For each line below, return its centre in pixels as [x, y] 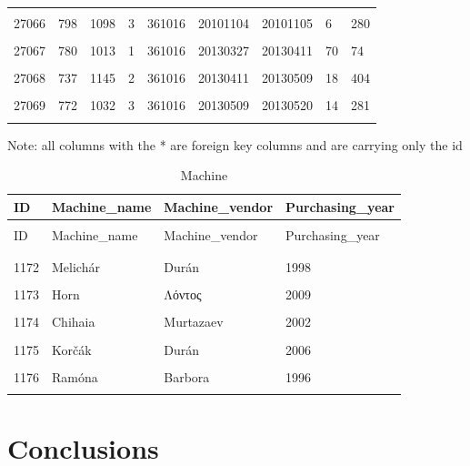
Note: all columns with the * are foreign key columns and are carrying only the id [235, 144]
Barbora [187, 376]
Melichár [76, 267]
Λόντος [183, 294]
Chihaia [74, 322]
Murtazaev [194, 322]
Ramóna [75, 376]
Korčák [72, 349]
